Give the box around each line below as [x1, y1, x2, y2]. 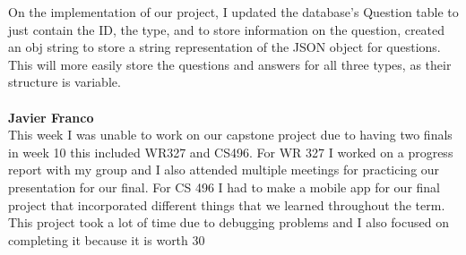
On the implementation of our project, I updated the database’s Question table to [8, 3, 459, 21]
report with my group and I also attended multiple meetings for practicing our [8, 160, 440, 179]
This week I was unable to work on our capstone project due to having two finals [8, 125, 453, 144]
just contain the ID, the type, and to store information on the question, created [8, 20, 445, 38]
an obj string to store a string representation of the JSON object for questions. [8, 38, 441, 56]
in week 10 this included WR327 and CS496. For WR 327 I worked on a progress [8, 142, 453, 161]
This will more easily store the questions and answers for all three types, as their [8, 55, 452, 73]
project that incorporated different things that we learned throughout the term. [8, 195, 445, 214]
